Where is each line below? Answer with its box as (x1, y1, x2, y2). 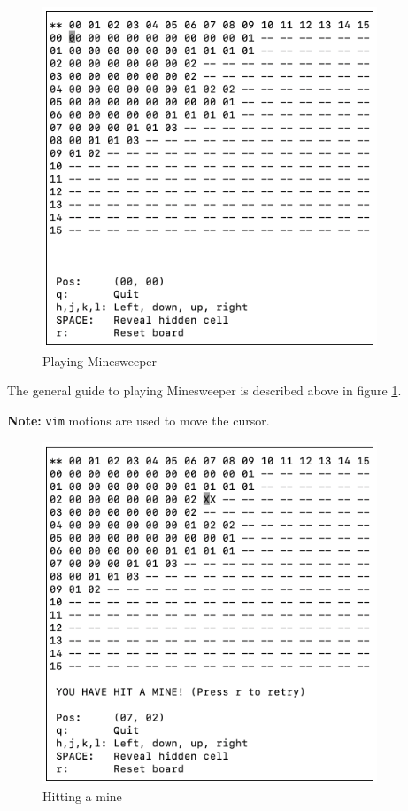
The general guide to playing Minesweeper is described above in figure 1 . (7, 381, 402, 400)
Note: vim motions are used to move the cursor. (7, 410, 270, 429)
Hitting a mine (42, 787, 122, 806)
